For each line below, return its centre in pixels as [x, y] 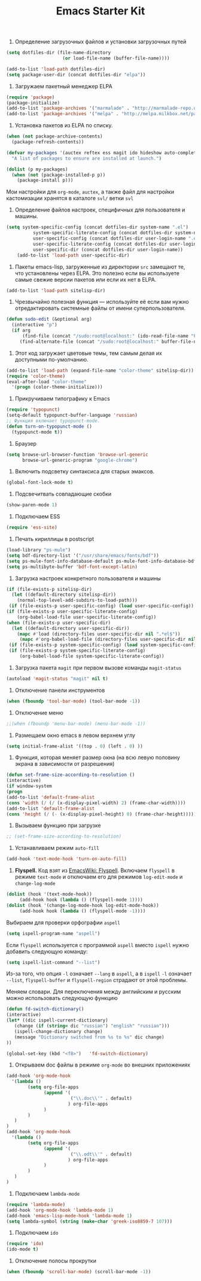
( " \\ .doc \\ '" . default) [101, 1098]
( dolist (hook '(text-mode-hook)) [49, 894]
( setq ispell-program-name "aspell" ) [53, 933]
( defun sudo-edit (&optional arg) [49, 319]
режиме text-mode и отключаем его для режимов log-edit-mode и [99, 877]
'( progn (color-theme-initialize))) [57, 387]
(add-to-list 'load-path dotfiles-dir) [56, 69]
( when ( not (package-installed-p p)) [59, 175]
